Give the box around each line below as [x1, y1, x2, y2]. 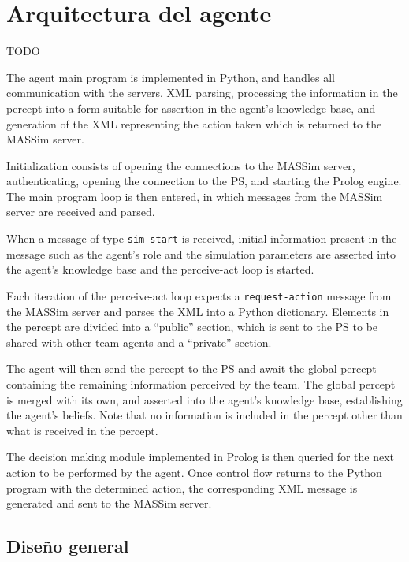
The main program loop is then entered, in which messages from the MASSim [6, 188, 383, 204]
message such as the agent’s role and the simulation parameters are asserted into [6, 245, 396, 262]
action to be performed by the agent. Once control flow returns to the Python [6, 463, 382, 480]
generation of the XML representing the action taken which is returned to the [6, 115, 382, 132]
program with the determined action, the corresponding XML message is [6, 479, 358, 496]
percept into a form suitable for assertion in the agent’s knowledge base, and [6, 99, 376, 116]
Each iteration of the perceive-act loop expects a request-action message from [6, 287, 392, 303]
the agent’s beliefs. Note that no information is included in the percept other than [6, 407, 403, 423]
